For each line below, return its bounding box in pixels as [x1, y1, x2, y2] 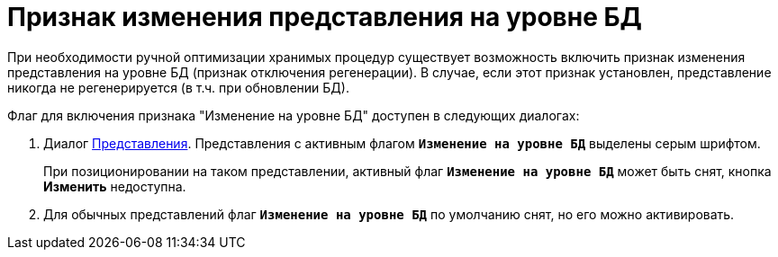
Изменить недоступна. [43, 178, 186, 194]
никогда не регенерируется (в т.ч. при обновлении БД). [7, 79, 349, 95]
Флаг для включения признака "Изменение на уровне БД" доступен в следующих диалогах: [7, 107, 580, 123]
